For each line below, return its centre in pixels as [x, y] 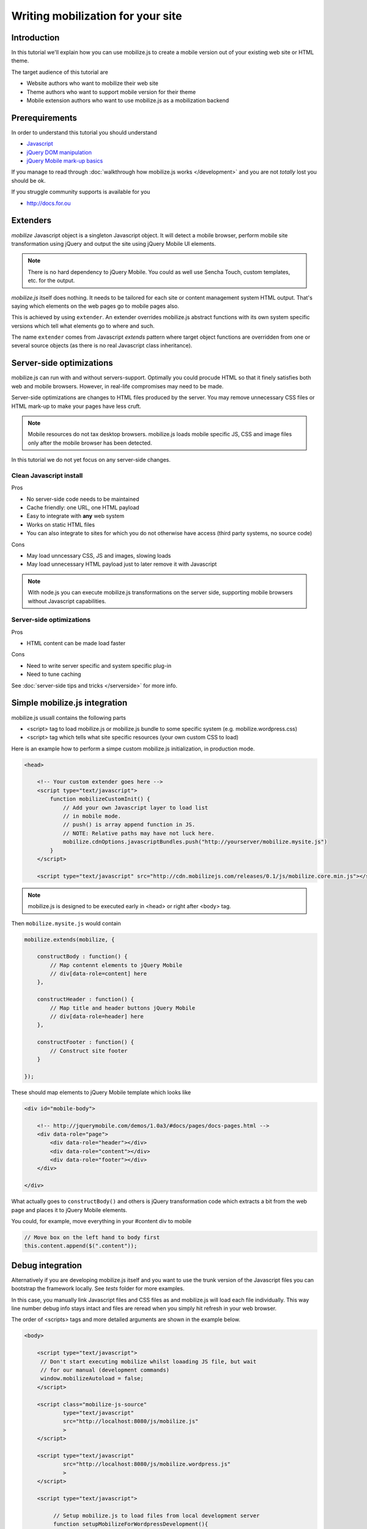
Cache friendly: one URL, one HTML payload [83, 508]
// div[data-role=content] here [98, 974]
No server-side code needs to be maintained [83, 499]
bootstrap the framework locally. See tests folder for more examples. [98, 1289]
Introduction [35, 38]
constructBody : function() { [82, 957]
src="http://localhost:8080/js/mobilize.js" [131, 1421]
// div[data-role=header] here [97, 1016]
